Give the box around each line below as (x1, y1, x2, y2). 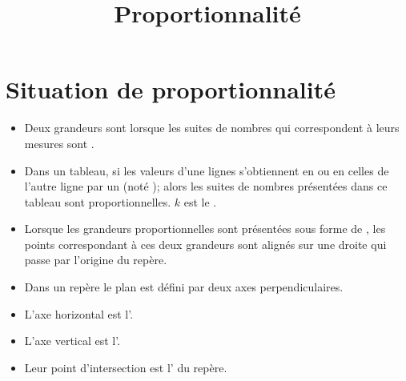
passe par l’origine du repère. (24, 251, 167, 268)
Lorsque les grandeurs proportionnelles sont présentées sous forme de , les (24, 220, 386, 237)
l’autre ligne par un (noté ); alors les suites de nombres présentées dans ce (24, 178, 388, 195)
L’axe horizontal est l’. (24, 305, 134, 322)
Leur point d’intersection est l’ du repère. (24, 359, 227, 375)
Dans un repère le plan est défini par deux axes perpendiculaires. (24, 279, 344, 295)
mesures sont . (24, 134, 94, 151)
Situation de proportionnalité (6, 73, 336, 106)
